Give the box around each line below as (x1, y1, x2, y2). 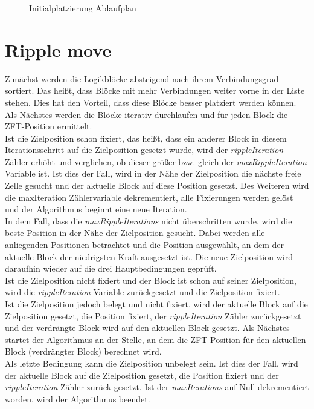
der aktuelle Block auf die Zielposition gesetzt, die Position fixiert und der (5, 368, 279, 381)
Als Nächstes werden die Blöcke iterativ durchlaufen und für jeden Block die (5, 108, 288, 120)
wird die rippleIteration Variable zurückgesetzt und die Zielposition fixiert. (5, 286, 280, 298)
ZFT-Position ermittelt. (5, 120, 92, 133)
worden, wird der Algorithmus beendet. (5, 392, 150, 405)
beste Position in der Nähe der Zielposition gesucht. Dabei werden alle (5, 226, 265, 239)
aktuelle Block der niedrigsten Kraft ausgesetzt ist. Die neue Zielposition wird (5, 250, 293, 263)
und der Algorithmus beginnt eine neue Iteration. (5, 203, 187, 215)
